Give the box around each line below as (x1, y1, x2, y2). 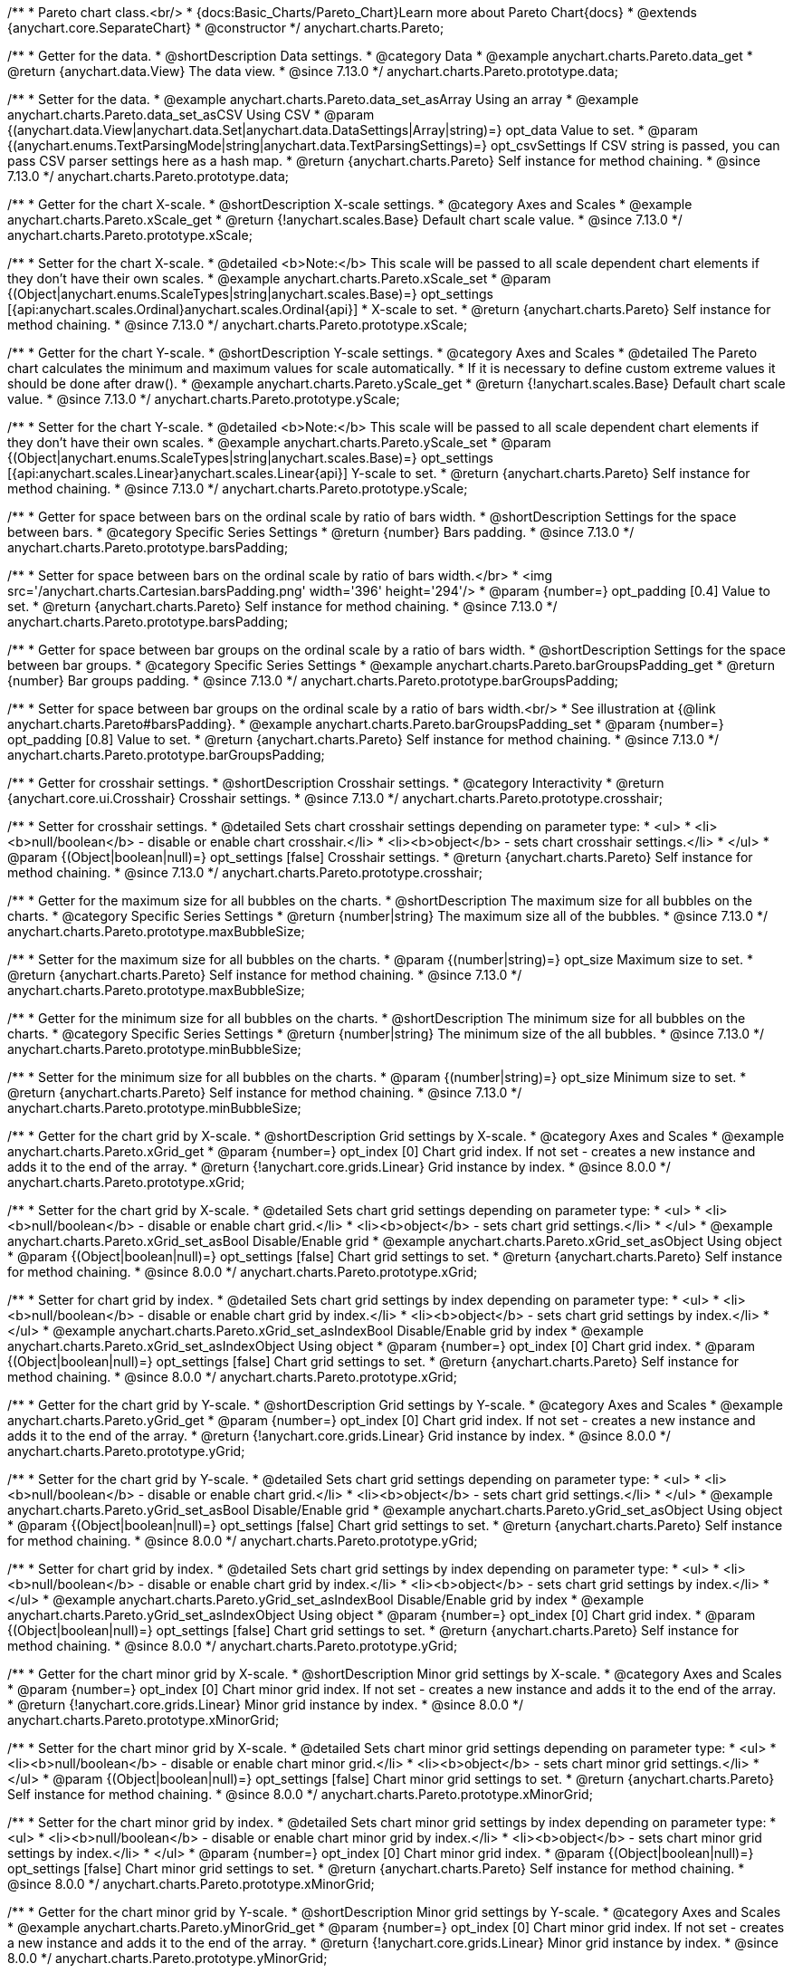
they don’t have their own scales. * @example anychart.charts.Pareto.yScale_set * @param (7, 435, 551, 450)
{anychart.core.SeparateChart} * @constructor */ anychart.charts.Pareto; (7, 20, 444, 35)
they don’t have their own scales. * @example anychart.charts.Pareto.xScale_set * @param (7, 271, 551, 286)
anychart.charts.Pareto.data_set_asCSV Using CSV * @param (7, 107, 375, 122)
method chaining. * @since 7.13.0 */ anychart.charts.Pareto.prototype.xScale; (7, 317, 468, 332)
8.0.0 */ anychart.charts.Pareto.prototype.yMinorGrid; (7, 1950, 328, 1966)
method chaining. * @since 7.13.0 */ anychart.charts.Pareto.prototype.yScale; (7, 481, 468, 496)
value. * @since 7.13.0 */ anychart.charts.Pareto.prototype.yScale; (7, 391, 400, 407)
